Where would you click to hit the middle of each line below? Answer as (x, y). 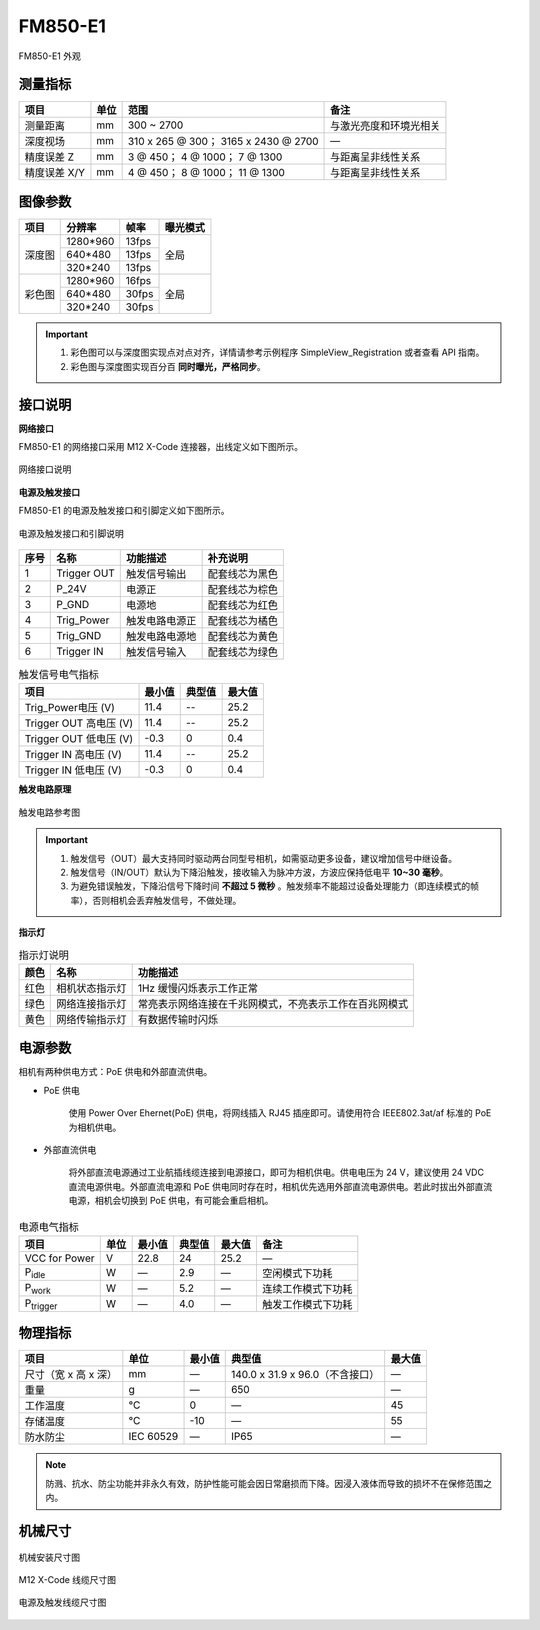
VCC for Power (59, 1258)
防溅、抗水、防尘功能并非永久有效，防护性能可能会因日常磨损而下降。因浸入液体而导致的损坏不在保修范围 (264, 1483)
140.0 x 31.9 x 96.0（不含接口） (305, 1375)
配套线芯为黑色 (243, 573)
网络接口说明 (45, 469)
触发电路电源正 (161, 620)
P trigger (41, 1304)
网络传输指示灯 (91, 1019)
